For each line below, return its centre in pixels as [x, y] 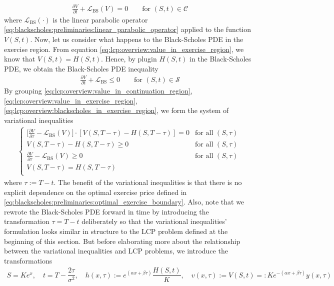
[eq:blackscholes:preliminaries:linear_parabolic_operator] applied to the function [128, 29]
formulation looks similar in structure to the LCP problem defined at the [116, 231]
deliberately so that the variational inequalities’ [154, 221]
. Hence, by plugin [129, 59]
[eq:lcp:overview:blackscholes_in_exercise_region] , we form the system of [116, 110]
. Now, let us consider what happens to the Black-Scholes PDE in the [137, 39]
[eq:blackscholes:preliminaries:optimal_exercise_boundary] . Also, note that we [124, 202]
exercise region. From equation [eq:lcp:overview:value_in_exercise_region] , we [124, 49]
